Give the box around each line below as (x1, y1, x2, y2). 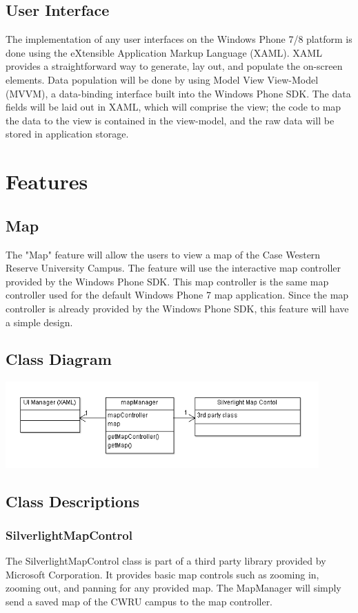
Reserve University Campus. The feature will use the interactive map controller (6, 261, 341, 275)
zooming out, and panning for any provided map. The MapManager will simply (6, 581, 341, 595)
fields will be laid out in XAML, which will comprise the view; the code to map (6, 100, 341, 114)
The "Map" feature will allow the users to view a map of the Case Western (6, 247, 321, 261)
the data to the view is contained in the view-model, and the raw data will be (6, 113, 335, 127)
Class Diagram (6, 348, 112, 370)
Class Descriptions (6, 490, 140, 511)
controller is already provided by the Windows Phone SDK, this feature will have (6, 301, 349, 315)
